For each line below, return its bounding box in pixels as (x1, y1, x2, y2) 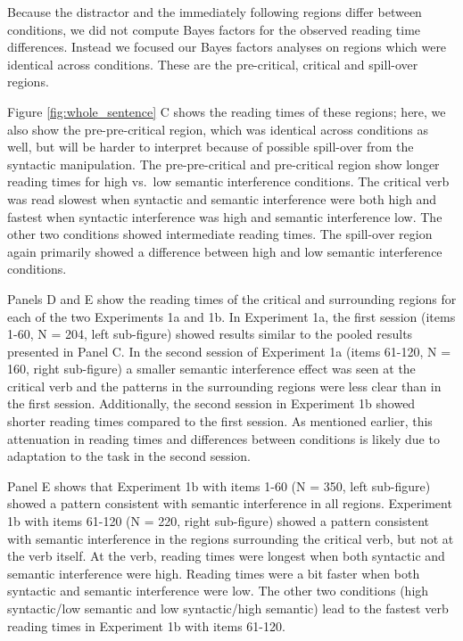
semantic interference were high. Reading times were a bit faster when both (7, 563, 420, 582)
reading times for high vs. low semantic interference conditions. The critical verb (7, 172, 450, 191)
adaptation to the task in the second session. (7, 447, 251, 465)
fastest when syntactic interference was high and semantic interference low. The (7, 207, 442, 226)
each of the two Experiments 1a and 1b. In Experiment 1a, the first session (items (7, 307, 456, 325)
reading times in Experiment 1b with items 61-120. (7, 616, 285, 635)
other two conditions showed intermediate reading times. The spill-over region (7, 225, 433, 243)
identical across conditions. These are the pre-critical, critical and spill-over (7, 54, 418, 73)
